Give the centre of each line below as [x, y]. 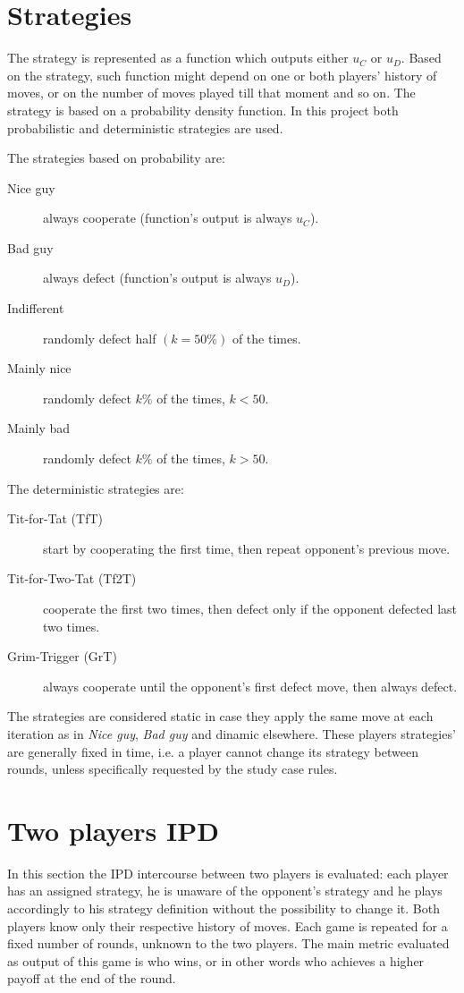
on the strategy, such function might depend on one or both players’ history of [222, 75]
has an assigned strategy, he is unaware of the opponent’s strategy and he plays [225, 891]
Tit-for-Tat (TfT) [55, 518]
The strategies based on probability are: [116, 158]
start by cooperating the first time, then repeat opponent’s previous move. [247, 548]
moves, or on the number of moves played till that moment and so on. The [211, 93]
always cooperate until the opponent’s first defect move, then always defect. [250, 686]
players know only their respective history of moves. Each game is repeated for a [228, 925]
